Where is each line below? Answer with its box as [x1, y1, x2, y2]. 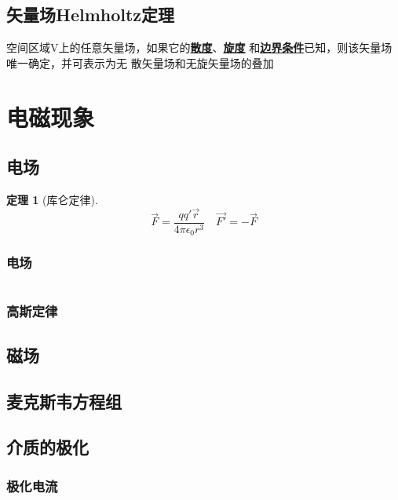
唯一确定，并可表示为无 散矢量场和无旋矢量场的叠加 [6, 54, 274, 71]
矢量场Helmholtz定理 [6, 2, 175, 27]
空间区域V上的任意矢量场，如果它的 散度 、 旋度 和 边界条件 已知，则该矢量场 [6, 39, 393, 56]
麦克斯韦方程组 [6, 389, 122, 413]
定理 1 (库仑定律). [6, 191, 98, 207]
